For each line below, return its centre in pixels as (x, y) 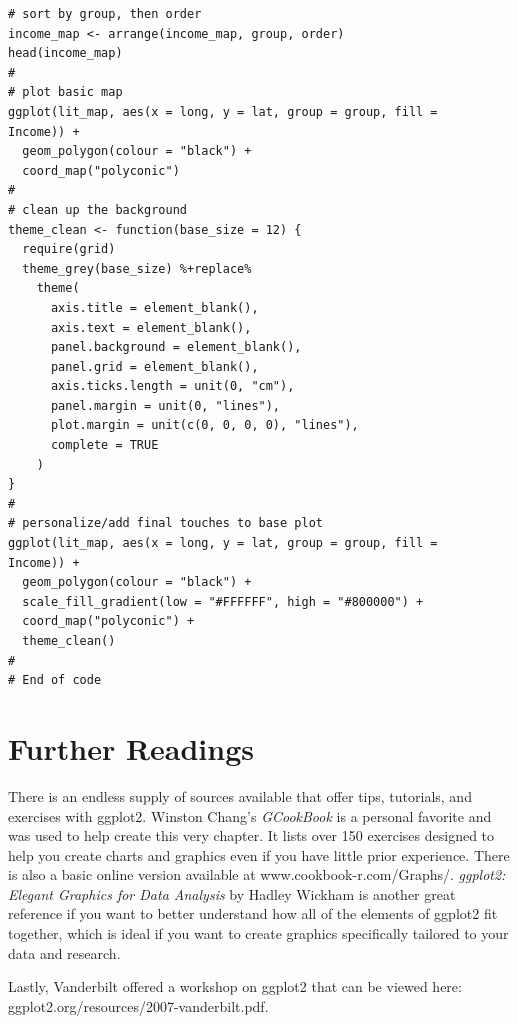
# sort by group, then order (105, 14)
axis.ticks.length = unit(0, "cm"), (172, 386)
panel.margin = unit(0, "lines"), (165, 405)
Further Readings (131, 747)
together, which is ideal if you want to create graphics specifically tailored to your (258, 933)
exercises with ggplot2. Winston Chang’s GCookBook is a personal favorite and (250, 815)
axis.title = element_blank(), (154, 307)
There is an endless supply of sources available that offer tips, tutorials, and (240, 795)
